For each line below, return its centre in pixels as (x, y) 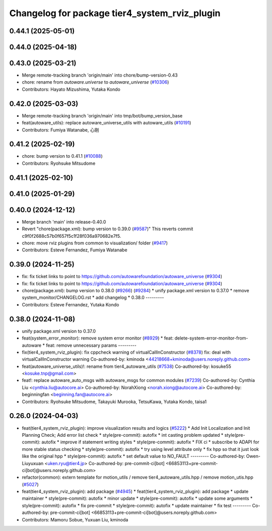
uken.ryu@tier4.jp (66, 463)
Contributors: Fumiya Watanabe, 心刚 (60, 130)
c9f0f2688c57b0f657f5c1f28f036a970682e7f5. (72, 236)
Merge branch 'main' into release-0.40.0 (64, 222)
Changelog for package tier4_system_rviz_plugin (115, 13)
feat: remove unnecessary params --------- (91, 345)
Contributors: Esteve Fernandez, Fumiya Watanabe (75, 250)
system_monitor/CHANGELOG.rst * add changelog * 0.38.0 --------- (93, 298)
